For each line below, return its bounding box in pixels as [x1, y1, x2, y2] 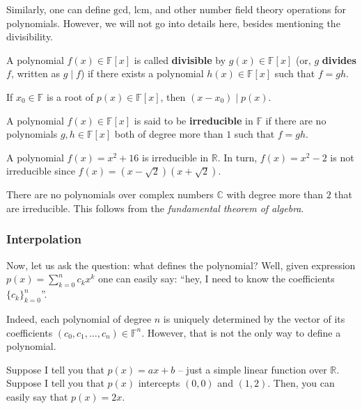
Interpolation [6, 230, 81, 248]
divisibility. [6, 29, 54, 44]
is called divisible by [134, 52, 226, 67]
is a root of [47, 89, 94, 104]
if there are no [265, 113, 326, 127]
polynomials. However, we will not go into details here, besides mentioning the [6, 15, 340, 30]
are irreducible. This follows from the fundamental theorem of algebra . [6, 200, 304, 215]
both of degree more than [114, 127, 223, 141]
